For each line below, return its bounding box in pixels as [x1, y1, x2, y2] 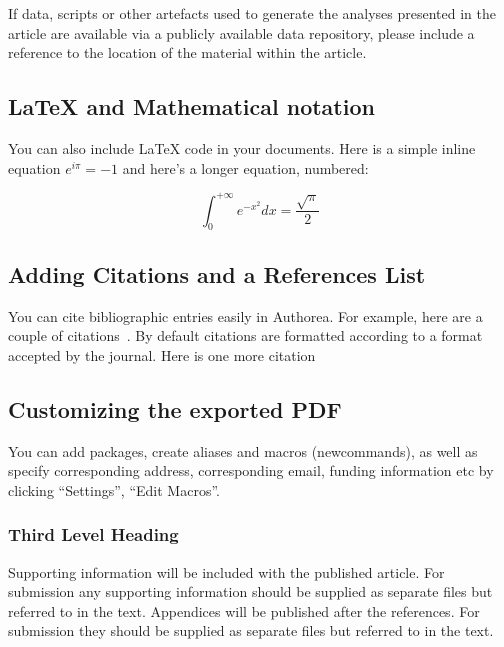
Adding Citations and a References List [8, 258, 426, 289]
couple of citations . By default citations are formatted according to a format [8, 325, 483, 346]
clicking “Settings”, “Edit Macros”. [8, 479, 220, 500]
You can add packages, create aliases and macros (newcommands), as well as [8, 440, 478, 461]
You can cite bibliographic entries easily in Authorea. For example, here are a [8, 305, 483, 326]
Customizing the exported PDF [8, 393, 342, 424]
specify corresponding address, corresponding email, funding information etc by [8, 460, 494, 481]
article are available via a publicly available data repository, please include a [8, 22, 475, 43]
